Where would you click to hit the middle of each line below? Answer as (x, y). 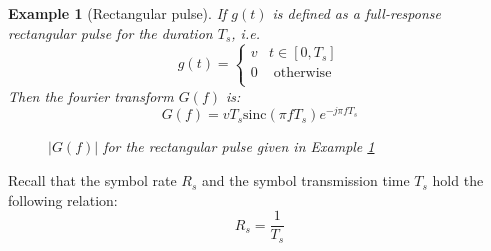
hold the (458, 180)
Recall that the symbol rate (92, 180)
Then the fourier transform (91, 95)
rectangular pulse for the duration (110, 32)
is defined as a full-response (356, 13)
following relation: (63, 199)
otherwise (302, 73)
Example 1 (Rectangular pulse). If (117, 13)
